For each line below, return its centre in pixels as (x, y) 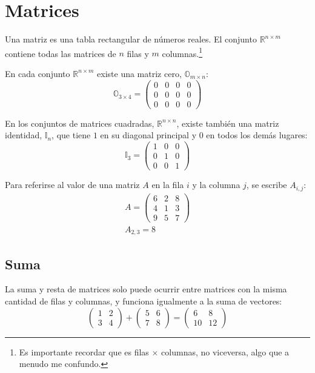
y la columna (216, 185)
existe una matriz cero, (139, 73)
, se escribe (267, 185)
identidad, (24, 135)
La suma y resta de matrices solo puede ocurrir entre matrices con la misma (146, 289)
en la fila (168, 185)
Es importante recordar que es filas (84, 351)
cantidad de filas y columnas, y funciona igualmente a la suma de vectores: (144, 301)
